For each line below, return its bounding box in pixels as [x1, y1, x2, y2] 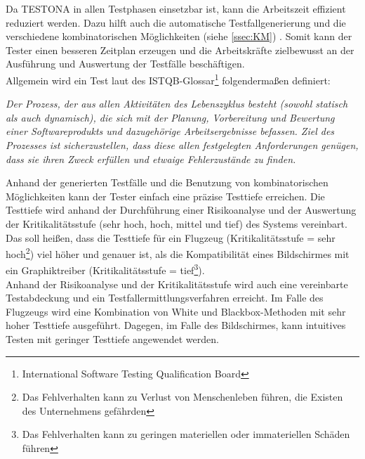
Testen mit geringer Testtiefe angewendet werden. [6, 332, 219, 347]
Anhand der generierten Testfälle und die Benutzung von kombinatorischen [6, 175, 328, 190]
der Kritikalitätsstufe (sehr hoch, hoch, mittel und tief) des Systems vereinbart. [6, 216, 347, 231]
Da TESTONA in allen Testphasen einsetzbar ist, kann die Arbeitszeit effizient [6, 1, 346, 15]
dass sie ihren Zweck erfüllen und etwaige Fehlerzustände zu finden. [6, 151, 296, 166]
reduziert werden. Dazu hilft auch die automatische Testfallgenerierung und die [6, 15, 346, 30]
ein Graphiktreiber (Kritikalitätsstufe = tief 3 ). [6, 261, 205, 278]
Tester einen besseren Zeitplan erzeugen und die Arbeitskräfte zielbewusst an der [6, 42, 354, 57]
